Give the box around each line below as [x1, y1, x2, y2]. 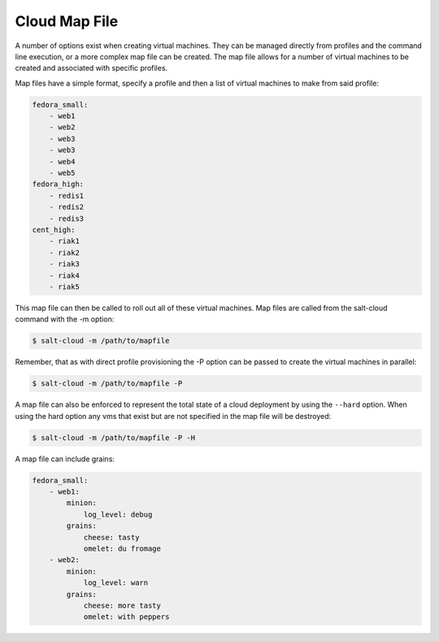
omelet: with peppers [83, 613, 170, 621]
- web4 [49, 157, 76, 166]
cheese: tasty [83, 533, 140, 542]
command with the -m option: [15, 314, 115, 325]
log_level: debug [83, 509, 153, 519]
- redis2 [49, 203, 85, 211]
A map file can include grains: [15, 454, 115, 464]
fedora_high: [32, 180, 85, 189]
